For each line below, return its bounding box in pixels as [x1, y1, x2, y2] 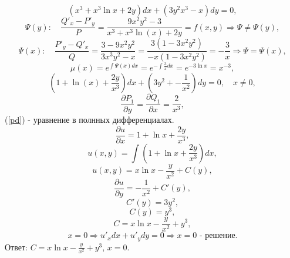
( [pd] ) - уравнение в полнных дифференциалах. [5, 113, 174, 126]
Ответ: [5, 240, 28, 253]
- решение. [199, 232, 238, 240]
